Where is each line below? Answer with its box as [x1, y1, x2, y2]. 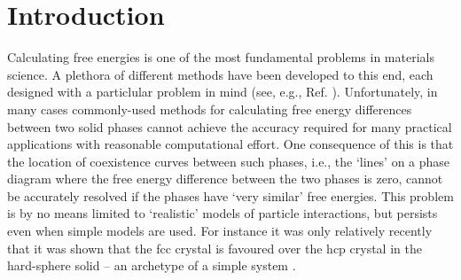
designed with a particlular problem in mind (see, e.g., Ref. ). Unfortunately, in [7, 82, 438, 101]
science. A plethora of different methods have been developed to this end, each [7, 65, 434, 83]
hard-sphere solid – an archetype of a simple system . [7, 256, 296, 275]
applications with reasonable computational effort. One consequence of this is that [7, 135, 454, 153]
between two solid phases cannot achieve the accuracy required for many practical [7, 117, 452, 136]
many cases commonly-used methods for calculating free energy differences [7, 99, 412, 118]
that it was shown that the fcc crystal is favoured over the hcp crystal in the [7, 238, 422, 257]
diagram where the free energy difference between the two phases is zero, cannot [7, 169, 443, 188]
